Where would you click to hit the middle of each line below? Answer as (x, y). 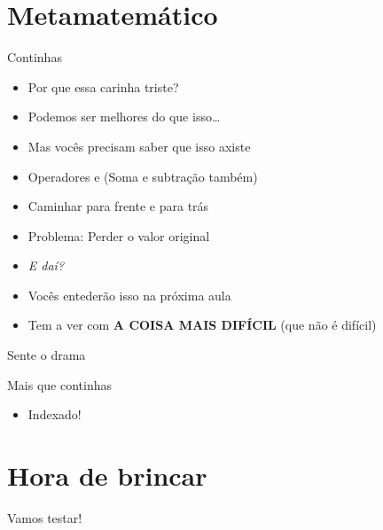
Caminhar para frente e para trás (118, 206)
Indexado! (55, 414)
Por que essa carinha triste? (103, 86)
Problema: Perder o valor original (119, 235)
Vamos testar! (45, 517)
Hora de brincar (107, 475)
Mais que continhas (59, 384)
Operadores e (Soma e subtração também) (143, 176)
